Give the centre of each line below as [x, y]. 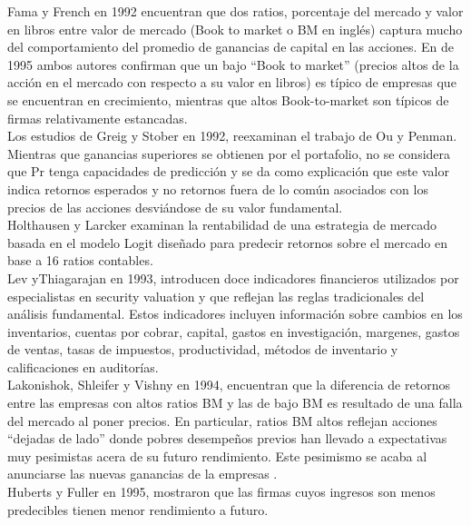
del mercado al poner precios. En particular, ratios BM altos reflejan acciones [222, 420]
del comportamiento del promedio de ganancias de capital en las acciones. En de [231, 47]
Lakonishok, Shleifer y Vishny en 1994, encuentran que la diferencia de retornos [229, 385]
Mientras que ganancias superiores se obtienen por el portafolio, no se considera [229, 153]
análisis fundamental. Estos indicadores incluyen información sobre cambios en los [235, 314]
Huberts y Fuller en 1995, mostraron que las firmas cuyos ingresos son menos [221, 492]
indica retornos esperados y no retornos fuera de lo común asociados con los [218, 188]
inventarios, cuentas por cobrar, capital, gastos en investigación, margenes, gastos [234, 331]
